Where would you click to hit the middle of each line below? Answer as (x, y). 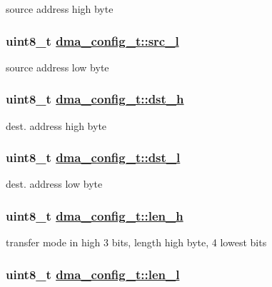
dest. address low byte (54, 184)
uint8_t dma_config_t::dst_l (93, 157)
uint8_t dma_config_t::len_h (95, 215)
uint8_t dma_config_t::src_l (92, 40)
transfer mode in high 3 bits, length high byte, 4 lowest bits (136, 242)
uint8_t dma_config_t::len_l (93, 274)
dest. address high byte (56, 125)
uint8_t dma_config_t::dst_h (95, 99)
